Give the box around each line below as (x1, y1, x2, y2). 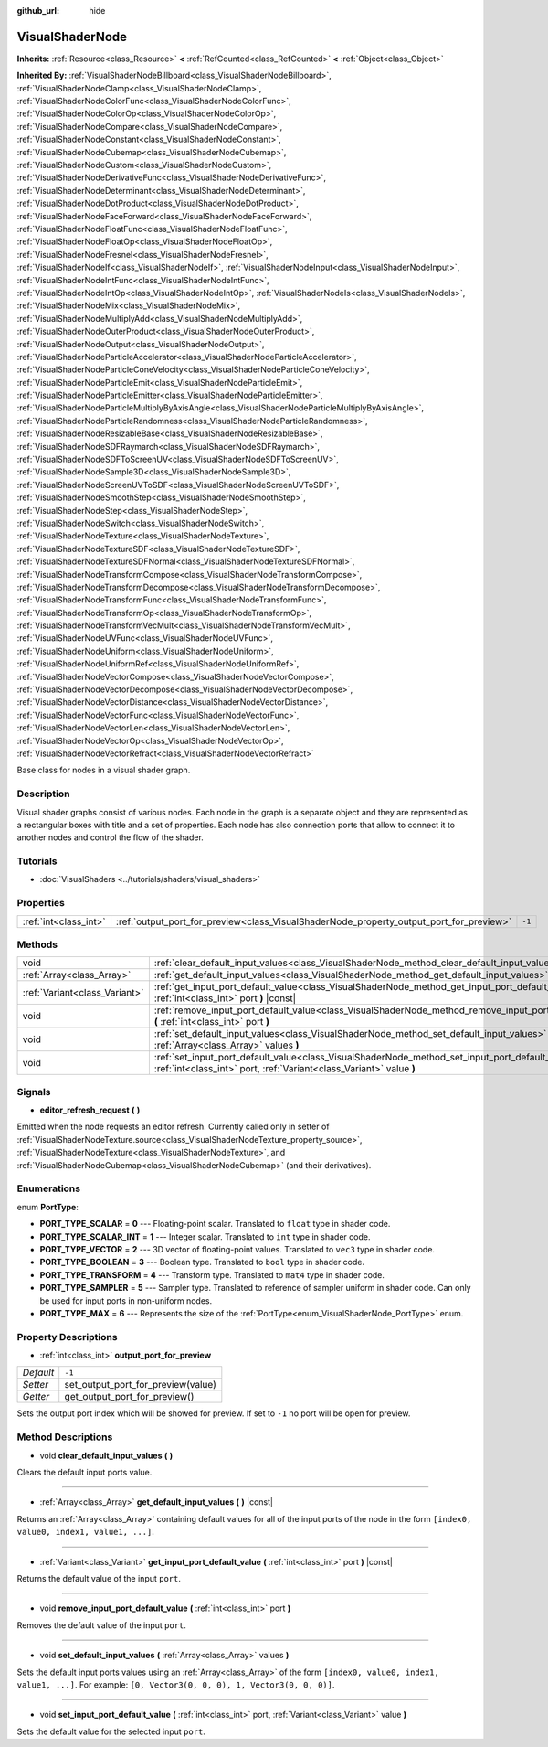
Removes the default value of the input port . (16, 1619, 187, 1631)
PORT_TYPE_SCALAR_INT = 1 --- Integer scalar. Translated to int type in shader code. (39, 1230, 371, 1242)
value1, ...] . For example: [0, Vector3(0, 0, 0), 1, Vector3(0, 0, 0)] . (16, 1678, 335, 1690)
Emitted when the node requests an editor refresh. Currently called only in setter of (16, 1121, 330, 1133)
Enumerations (16, 1182, 81, 1195)
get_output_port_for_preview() (64, 1390, 195, 1403)
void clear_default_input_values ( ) (39, 1450, 174, 1461)
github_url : (16, 5, 59, 16)
